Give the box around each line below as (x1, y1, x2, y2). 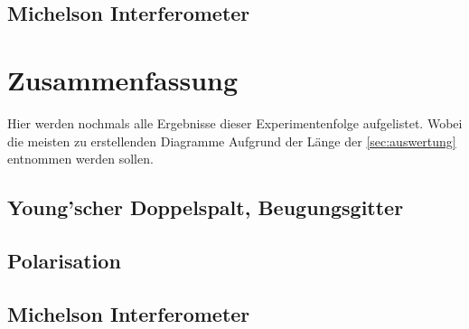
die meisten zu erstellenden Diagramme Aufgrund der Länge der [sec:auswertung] (7, 131, 456, 150)
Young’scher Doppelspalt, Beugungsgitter (7, 193, 404, 221)
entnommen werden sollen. (7, 149, 154, 168)
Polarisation (7, 246, 121, 274)
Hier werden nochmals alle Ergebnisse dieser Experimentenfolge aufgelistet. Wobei (7, 113, 463, 132)
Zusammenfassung (7, 61, 239, 98)
